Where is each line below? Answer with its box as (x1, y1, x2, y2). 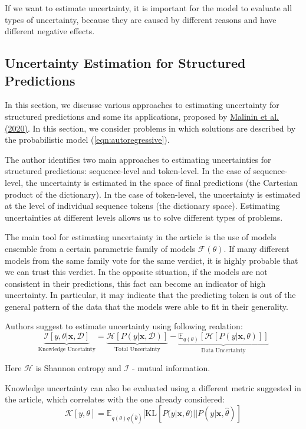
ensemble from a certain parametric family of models (5, 242, 196, 254)
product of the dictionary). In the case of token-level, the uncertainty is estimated (5, 188, 301, 200)
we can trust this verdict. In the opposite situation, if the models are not (5, 266, 268, 278)
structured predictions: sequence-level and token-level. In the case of (5, 165, 251, 177)
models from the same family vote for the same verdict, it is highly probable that (5, 254, 298, 266)
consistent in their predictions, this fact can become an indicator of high (5, 277, 266, 289)
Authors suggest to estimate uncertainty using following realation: (5, 320, 243, 332)
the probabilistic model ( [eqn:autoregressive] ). (5, 133, 170, 146)
